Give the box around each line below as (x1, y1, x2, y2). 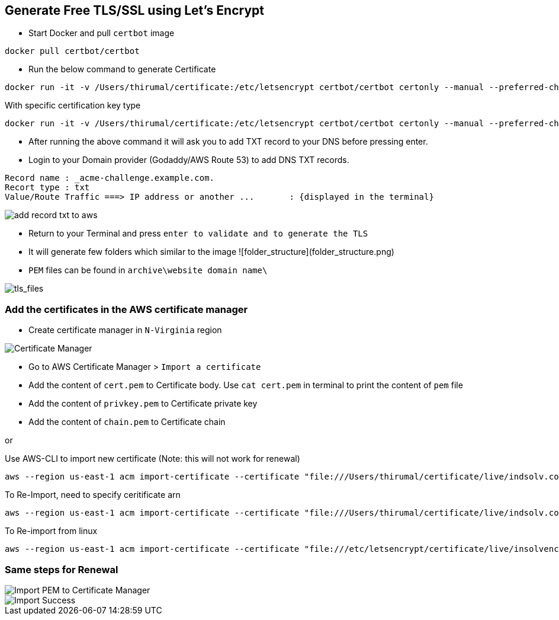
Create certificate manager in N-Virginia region (28, 325, 222, 335)
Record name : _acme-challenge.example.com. (5, 173, 215, 183)
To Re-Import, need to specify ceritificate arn (5, 490, 181, 500)
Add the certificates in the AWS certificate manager (5, 303, 248, 315)
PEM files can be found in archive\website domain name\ (28, 265, 268, 276)
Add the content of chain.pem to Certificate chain (28, 417, 226, 427)
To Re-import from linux (5, 526, 98, 536)
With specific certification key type (5, 100, 141, 111)
